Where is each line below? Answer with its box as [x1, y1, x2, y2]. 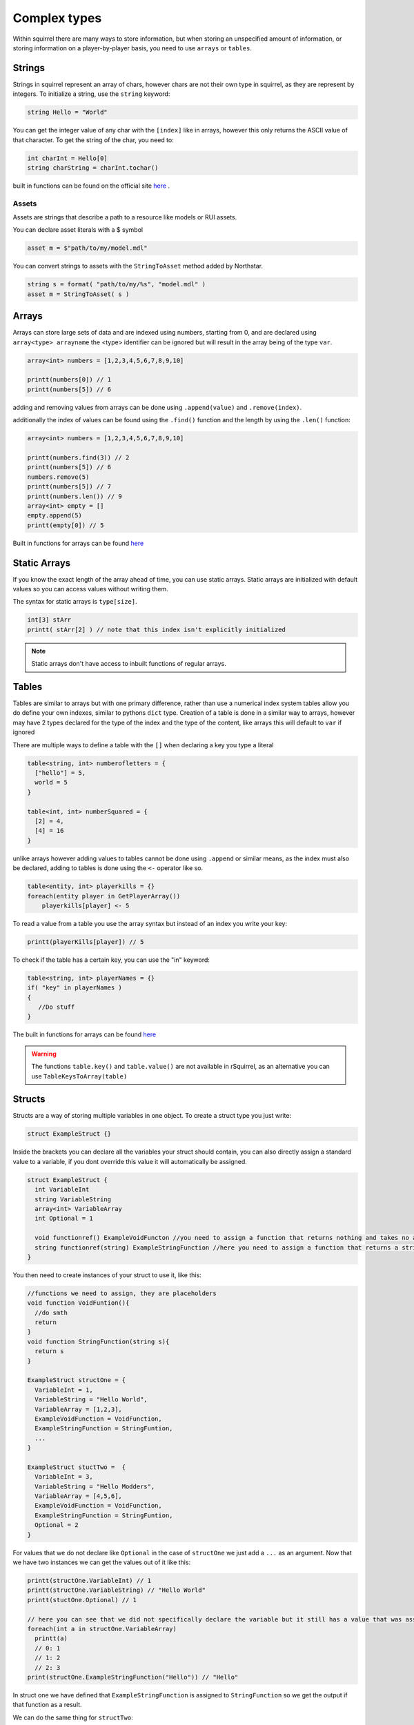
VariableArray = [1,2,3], [34, 1405, 122, 1413]
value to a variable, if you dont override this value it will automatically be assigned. [12, 1157, 248, 1165]
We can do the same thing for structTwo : [12, 1713, 134, 1722]
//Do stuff [38, 1003, 75, 1011]
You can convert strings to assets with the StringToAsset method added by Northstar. [12, 262, 264, 270]
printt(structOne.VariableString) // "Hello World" [27, 1586, 206, 1594]
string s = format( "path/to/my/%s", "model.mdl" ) [27, 280, 206, 288]
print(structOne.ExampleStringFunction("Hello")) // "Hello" [27, 1673, 239, 1681]
